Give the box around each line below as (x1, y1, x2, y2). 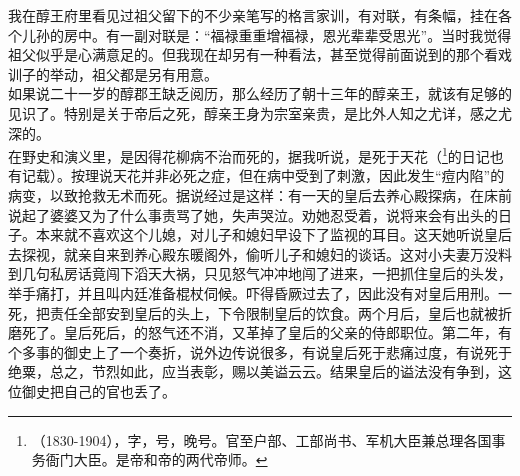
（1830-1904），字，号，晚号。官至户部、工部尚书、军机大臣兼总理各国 (31, 429, 492, 450)
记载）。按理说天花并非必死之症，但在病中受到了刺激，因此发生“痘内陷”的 (21, 165, 505, 186)
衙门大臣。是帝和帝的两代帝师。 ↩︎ (45, 449, 268, 470)
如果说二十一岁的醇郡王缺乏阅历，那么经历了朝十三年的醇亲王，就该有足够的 (8, 83, 512, 104)
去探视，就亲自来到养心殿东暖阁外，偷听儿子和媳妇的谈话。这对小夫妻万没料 (8, 243, 512, 264)
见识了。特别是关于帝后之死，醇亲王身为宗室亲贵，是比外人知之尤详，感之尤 (8, 102, 512, 123)
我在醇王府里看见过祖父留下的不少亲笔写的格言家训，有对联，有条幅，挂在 (8, 5, 498, 25)
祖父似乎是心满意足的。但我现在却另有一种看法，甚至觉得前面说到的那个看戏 (8, 44, 512, 65)
